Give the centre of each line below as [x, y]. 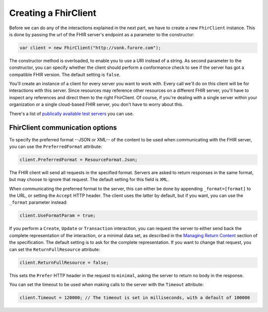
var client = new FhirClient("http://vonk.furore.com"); [90, 48]
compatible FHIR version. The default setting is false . [65, 74]
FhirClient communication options [63, 128]
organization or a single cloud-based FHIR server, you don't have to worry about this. [96, 105]
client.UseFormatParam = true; [58, 216]
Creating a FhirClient [53, 13]
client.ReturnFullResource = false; [64, 262]
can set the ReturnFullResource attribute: [55, 249]
